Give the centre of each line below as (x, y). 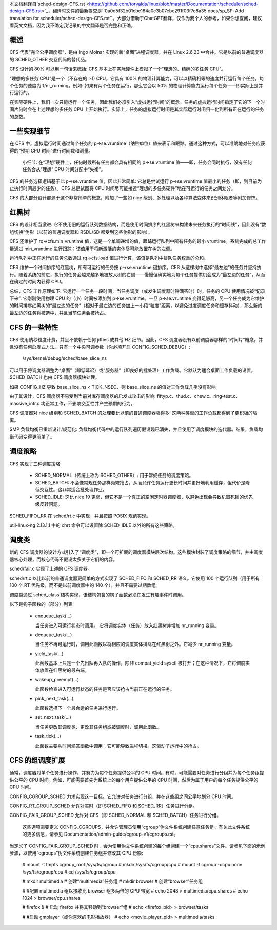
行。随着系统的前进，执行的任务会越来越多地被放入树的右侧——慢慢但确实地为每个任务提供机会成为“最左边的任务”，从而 (137, 274)
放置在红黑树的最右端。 (64, 670)
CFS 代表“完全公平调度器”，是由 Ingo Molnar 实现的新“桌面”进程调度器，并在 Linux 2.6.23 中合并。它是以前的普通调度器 (136, 52)
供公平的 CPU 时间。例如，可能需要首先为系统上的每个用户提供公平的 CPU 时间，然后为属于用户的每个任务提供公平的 (134, 780)
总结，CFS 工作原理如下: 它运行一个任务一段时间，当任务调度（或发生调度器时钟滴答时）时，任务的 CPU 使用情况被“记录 (137, 291)
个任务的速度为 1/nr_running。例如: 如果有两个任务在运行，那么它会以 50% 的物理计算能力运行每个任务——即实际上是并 (136, 85)
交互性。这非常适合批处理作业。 (73, 489)
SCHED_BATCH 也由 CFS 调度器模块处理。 (55, 377)
